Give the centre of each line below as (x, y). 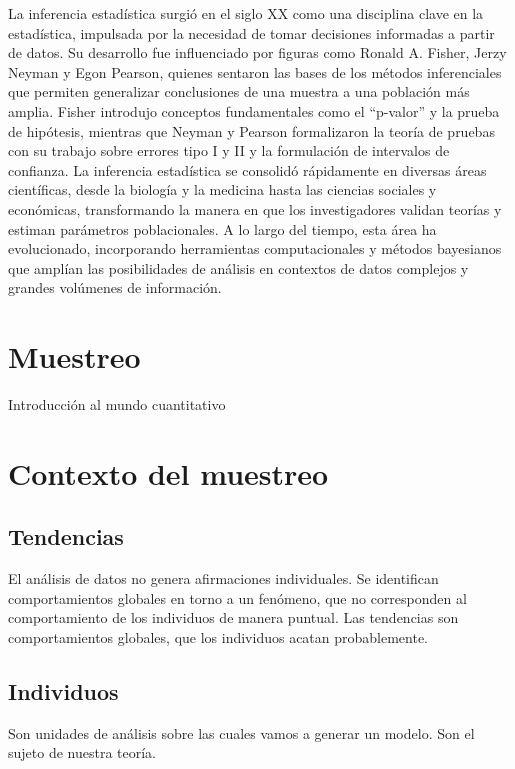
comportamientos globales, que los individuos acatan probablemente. (218, 636)
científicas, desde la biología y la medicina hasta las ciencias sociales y (222, 189)
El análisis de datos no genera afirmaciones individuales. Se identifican (223, 578)
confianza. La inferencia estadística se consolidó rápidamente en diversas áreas (247, 169)
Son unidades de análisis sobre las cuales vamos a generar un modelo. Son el (241, 732)
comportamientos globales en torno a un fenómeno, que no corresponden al (237, 597)
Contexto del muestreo (168, 472)
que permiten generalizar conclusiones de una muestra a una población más (239, 91)
